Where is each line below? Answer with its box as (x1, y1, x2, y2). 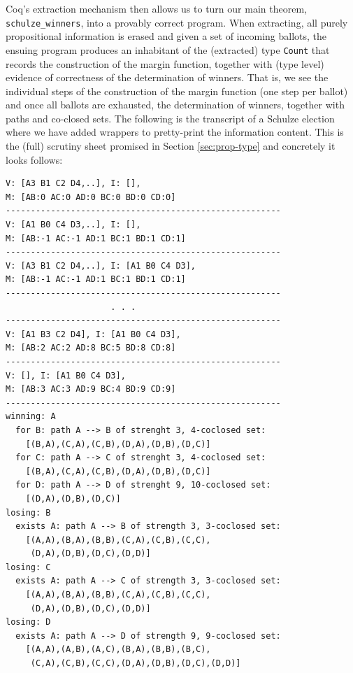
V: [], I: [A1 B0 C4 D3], (6, 370, 126, 381)
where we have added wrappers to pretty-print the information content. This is (6, 125, 344, 139)
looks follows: (6, 152, 63, 167)
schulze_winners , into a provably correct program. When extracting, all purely (6, 15, 348, 29)
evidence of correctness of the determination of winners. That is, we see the (6, 70, 329, 85)
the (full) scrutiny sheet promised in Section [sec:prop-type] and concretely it (6, 139, 336, 153)
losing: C (6, 562, 51, 572)
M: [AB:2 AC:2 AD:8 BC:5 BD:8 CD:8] (6, 343, 176, 353)
